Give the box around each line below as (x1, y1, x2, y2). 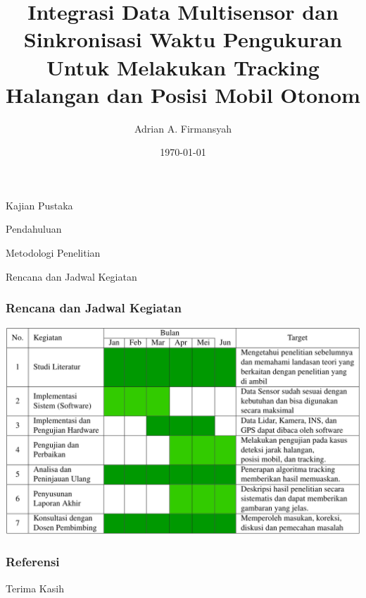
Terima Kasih (6, 580, 64, 595)
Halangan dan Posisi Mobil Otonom (6, 80, 360, 109)
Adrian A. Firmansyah (134, 121, 232, 135)
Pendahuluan (6, 221, 62, 236)
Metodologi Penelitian (6, 245, 101, 260)
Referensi (6, 553, 60, 570)
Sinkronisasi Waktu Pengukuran (23, 25, 343, 54)
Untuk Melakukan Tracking (46, 52, 320, 81)
